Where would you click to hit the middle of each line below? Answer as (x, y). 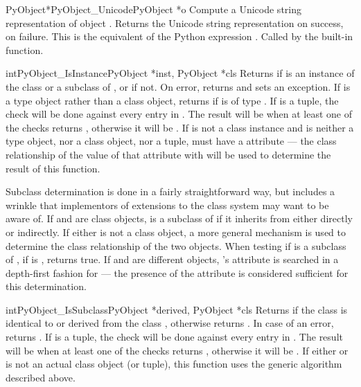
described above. (41, 377)
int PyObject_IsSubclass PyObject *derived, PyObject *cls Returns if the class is (177, 309)
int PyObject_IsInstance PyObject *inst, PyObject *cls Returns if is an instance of (180, 73)
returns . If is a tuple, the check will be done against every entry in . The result (174, 337)
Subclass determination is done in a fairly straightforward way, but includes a (170, 191)
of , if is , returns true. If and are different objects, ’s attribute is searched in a (172, 259)
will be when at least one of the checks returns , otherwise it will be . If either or (177, 350)
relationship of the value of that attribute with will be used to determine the (168, 154)
